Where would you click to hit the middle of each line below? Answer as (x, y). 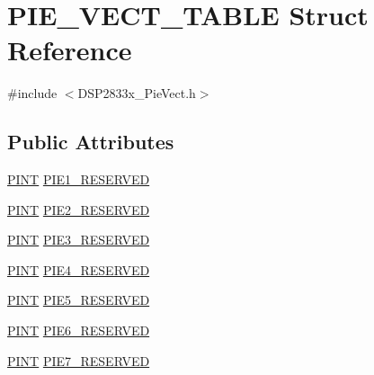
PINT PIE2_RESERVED (79, 209)
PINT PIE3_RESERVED (79, 240)
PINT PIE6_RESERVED (79, 330)
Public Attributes (91, 142)
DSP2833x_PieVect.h (137, 93)
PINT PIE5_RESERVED (79, 300)
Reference (70, 50)
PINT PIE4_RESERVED (79, 269)
